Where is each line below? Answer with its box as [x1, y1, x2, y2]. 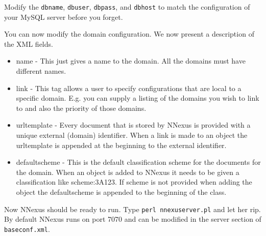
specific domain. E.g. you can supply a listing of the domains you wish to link [16, 93, 259, 103]
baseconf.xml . [4, 223, 50, 234]
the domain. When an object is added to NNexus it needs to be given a [16, 166, 239, 177]
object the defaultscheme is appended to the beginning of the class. [16, 186, 227, 197]
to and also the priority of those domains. [16, 102, 147, 113]
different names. [16, 66, 66, 76]
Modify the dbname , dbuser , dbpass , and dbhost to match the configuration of [4, 2, 250, 12]
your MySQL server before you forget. [4, 11, 123, 22]
